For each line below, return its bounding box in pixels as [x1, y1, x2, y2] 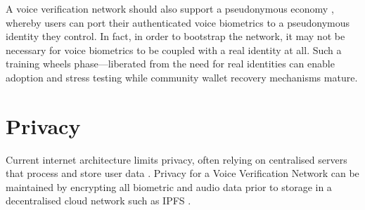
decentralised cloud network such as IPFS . [6, 193, 191, 208]
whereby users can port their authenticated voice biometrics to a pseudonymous [6, 15, 350, 29]
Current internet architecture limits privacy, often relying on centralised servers [6, 152, 347, 166]
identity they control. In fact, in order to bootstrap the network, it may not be [6, 29, 345, 44]
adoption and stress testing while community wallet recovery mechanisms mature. [6, 70, 358, 84]
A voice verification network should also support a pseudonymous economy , [6, 1, 334, 15]
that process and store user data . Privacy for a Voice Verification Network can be [6, 166, 359, 181]
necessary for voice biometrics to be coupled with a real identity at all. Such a [6, 42, 342, 57]
